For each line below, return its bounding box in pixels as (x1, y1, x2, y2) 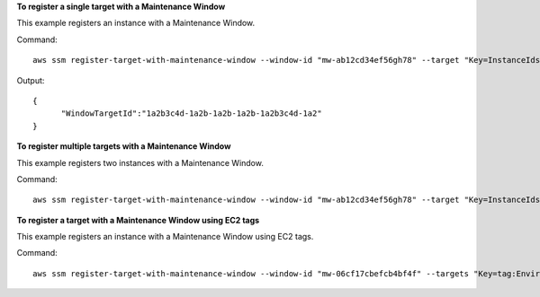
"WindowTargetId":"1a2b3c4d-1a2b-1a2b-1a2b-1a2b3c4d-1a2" (60, 109, 323, 118)
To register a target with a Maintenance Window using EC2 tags (16, 214, 260, 225)
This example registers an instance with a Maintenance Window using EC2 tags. (16, 231, 314, 242)
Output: (16, 74, 45, 85)
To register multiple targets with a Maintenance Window (16, 141, 231, 152)
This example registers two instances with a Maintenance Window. (16, 157, 265, 168)
